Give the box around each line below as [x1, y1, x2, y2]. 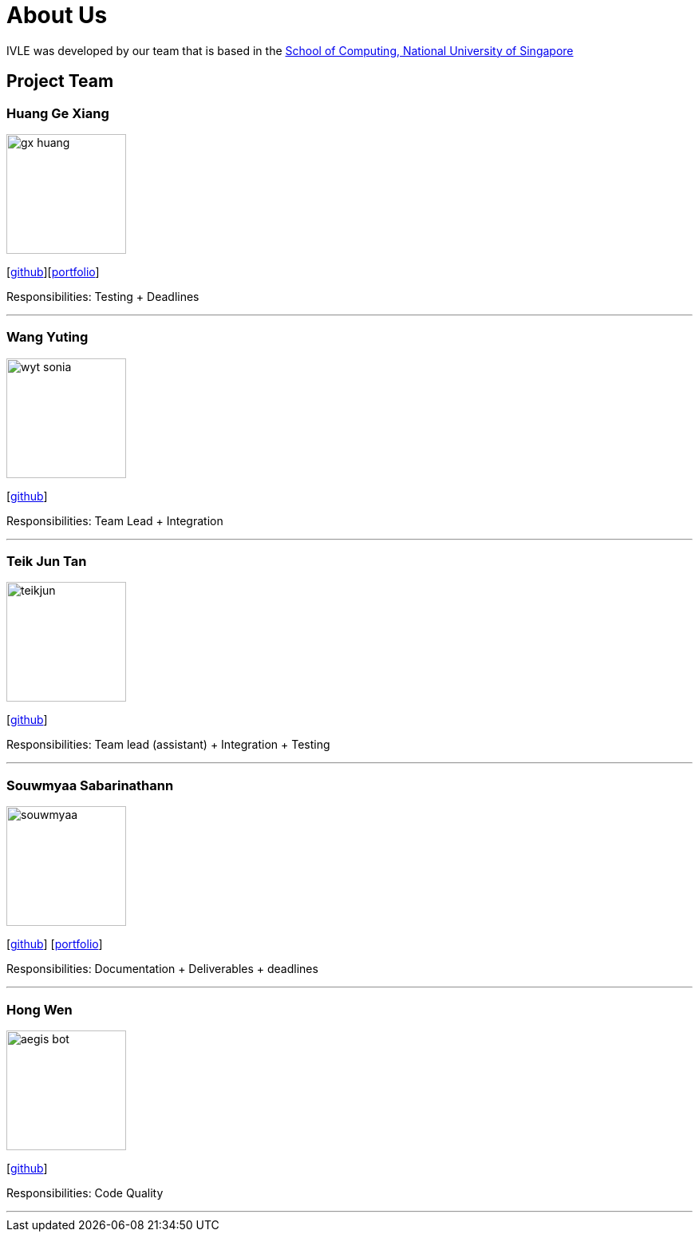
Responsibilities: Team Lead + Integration [6, 513, 223, 528]
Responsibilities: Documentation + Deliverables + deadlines [6, 962, 318, 976]
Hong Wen [6, 1001, 73, 1018]
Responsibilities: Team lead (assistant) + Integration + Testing [6, 738, 330, 752]
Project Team [6, 71, 114, 92]
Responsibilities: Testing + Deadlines [6, 289, 199, 303]
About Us [6, 2, 108, 29]
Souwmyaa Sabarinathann [6, 777, 174, 793]
